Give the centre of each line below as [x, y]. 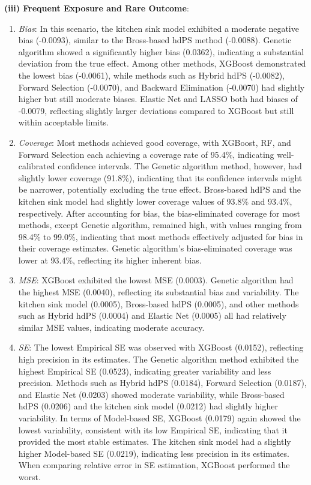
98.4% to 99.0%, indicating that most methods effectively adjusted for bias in [161, 236]
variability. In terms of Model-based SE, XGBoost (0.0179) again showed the [159, 418]
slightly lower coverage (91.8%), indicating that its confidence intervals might [160, 177]
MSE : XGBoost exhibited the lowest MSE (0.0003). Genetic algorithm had [156, 280]
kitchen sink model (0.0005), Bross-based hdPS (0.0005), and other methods [159, 303]
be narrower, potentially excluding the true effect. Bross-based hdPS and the [160, 189]
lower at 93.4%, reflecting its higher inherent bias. [110, 260]
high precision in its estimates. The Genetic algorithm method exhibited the [159, 359]
